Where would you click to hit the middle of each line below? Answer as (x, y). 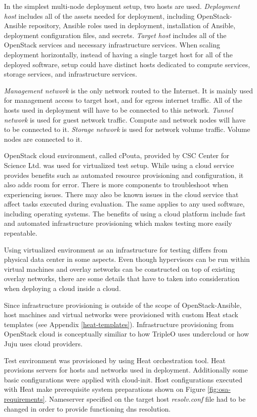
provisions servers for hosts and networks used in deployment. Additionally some (126, 370)
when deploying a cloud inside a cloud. (63, 288)
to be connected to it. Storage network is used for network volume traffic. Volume (127, 129)
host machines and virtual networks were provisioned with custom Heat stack (121, 314)
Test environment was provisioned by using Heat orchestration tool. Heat (115, 360)
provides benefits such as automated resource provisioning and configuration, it (124, 175)
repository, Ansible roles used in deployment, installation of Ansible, (132, 25)
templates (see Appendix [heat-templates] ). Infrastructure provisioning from (119, 324)
